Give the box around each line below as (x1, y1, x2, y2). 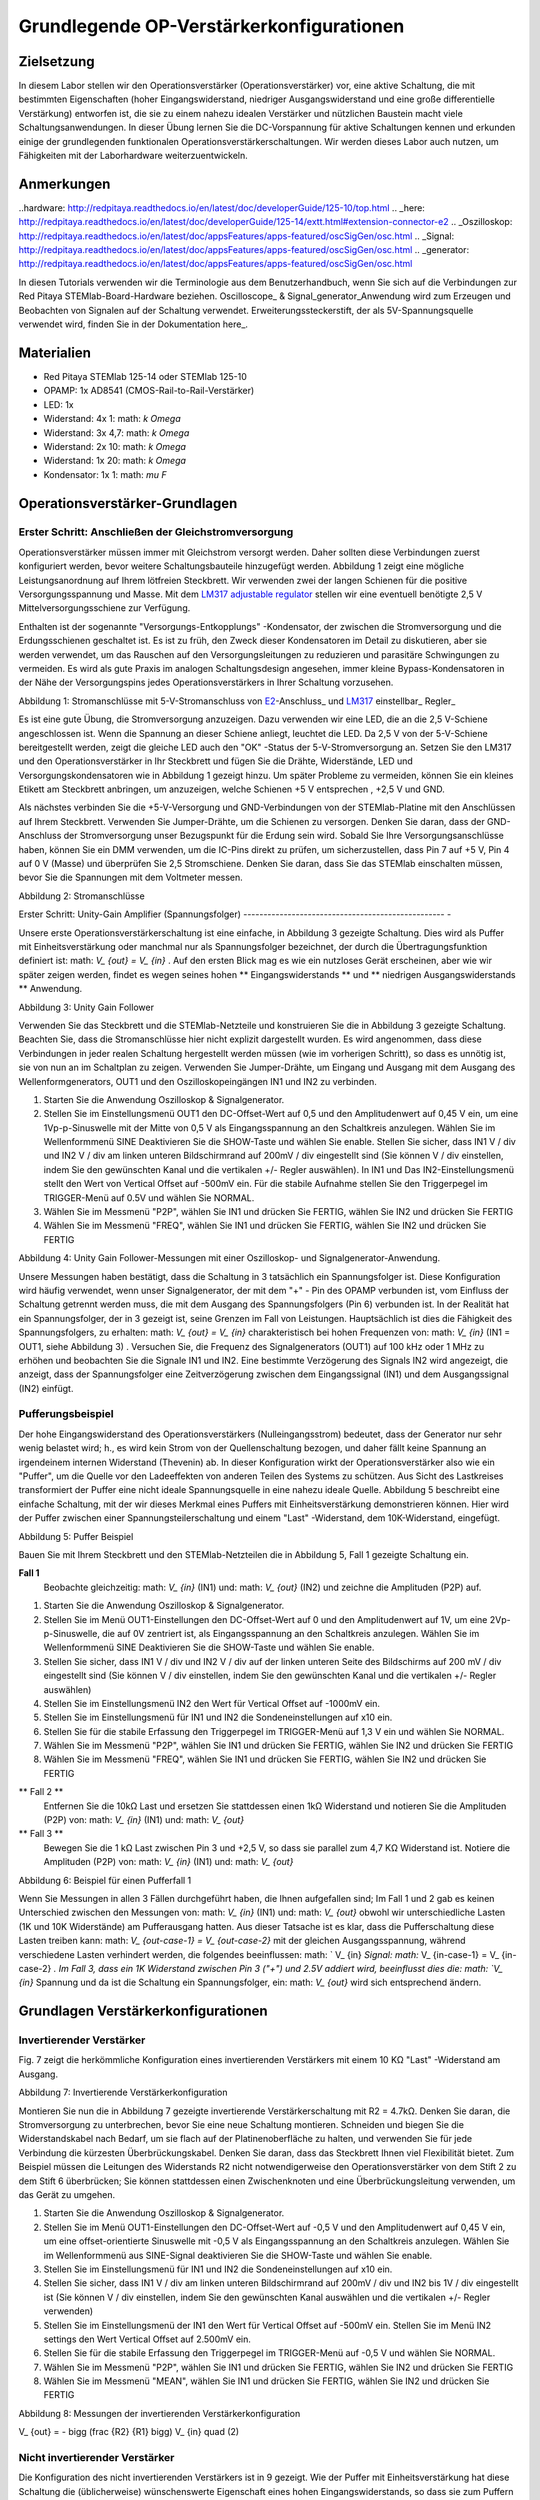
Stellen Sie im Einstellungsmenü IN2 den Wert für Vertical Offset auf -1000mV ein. (43, 1697, 380, 1709)
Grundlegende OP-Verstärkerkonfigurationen (18, 15, 405, 37)
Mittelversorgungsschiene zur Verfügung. (18, 602, 191, 614)
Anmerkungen (18, 175, 111, 192)
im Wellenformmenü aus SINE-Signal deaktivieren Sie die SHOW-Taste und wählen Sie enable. (43, 2249, 433, 2261)
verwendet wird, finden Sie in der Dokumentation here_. (18, 318, 249, 330)
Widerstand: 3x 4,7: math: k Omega (43, 426, 190, 439)
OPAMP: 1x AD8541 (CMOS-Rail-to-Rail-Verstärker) (43, 385, 255, 397)
